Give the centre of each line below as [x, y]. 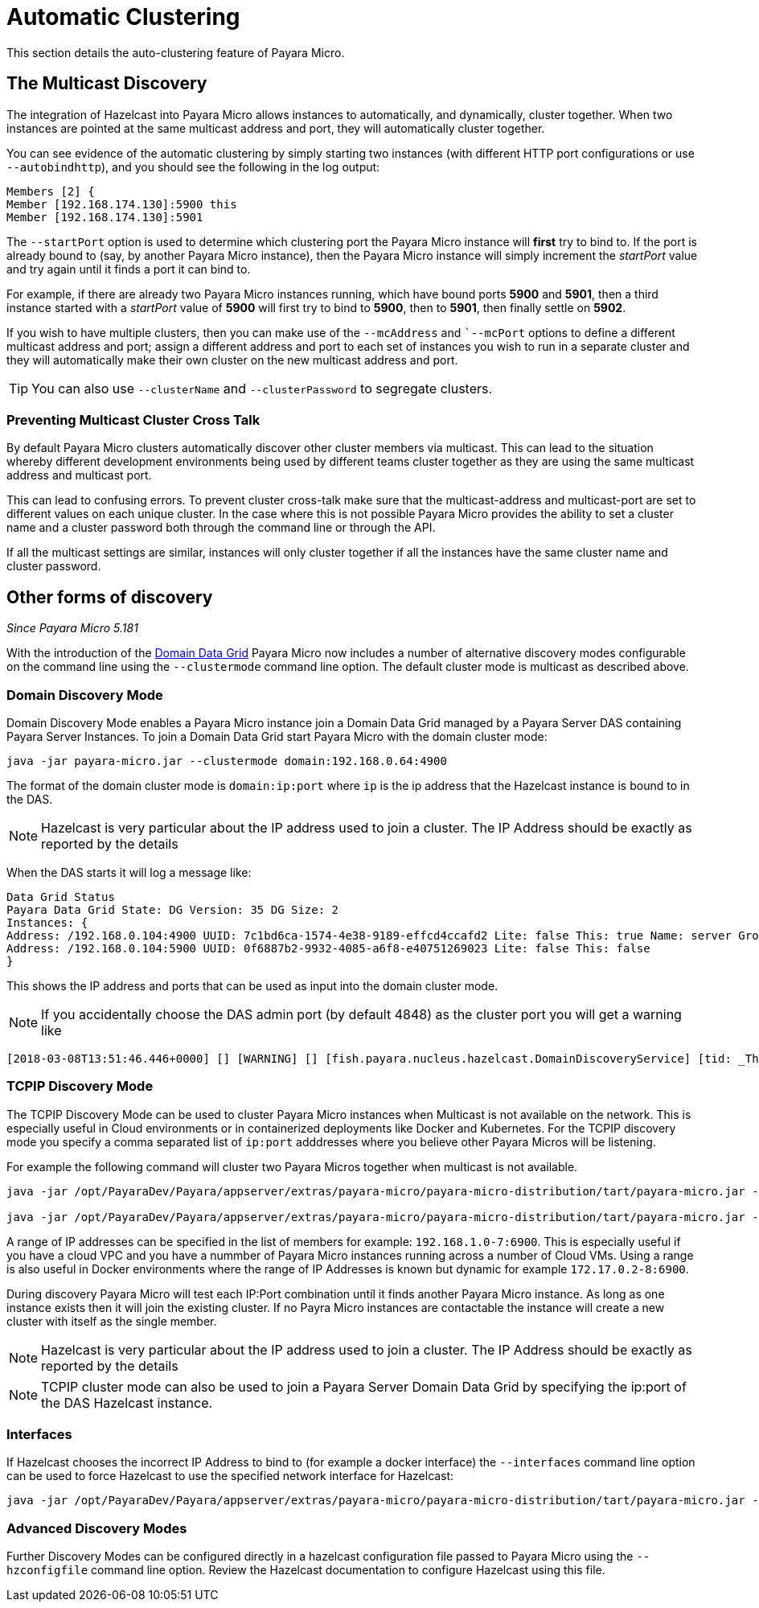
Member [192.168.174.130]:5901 [105, 217]
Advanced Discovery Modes [97, 1528]
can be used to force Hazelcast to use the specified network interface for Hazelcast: [230, 1476]
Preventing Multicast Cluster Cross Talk [133, 419]
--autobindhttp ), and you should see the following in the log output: [193, 167]
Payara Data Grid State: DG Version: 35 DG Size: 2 [173, 909]
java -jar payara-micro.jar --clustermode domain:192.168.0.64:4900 [227, 761]
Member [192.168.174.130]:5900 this [122, 204]
